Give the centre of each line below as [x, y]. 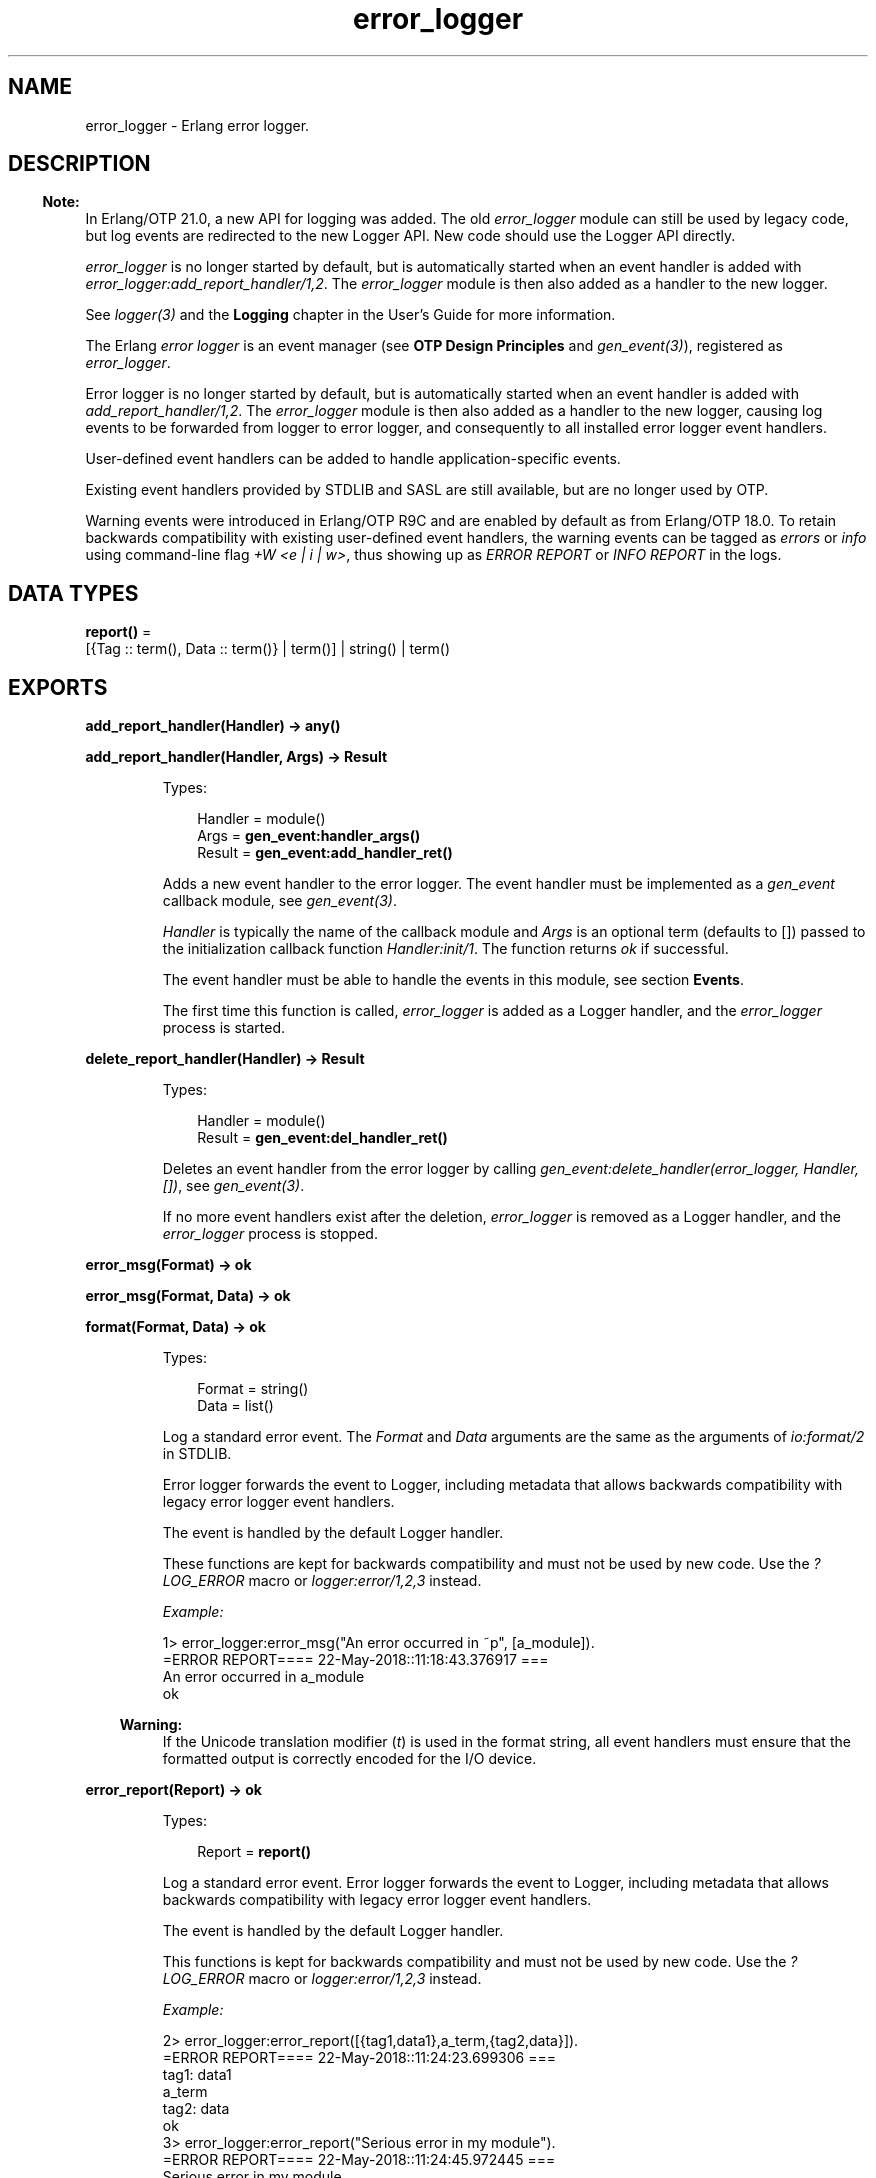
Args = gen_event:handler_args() [309, 836]
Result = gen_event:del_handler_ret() [322, 1138]
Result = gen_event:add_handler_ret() [325, 853]
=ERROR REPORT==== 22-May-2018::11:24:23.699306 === [359, 2058]
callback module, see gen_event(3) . [279, 901]
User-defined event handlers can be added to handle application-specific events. [353, 459]
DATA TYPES [73, 593]
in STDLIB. [197, 1454]
